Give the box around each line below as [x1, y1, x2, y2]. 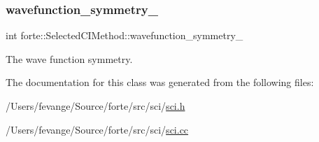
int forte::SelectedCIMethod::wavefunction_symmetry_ [6, 28, 243, 43]
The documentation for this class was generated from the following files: [6, 75, 314, 90]
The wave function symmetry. [6, 51, 133, 66]
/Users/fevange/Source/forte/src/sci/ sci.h [6, 99, 185, 113]
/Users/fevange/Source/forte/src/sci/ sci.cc [6, 122, 189, 136]
